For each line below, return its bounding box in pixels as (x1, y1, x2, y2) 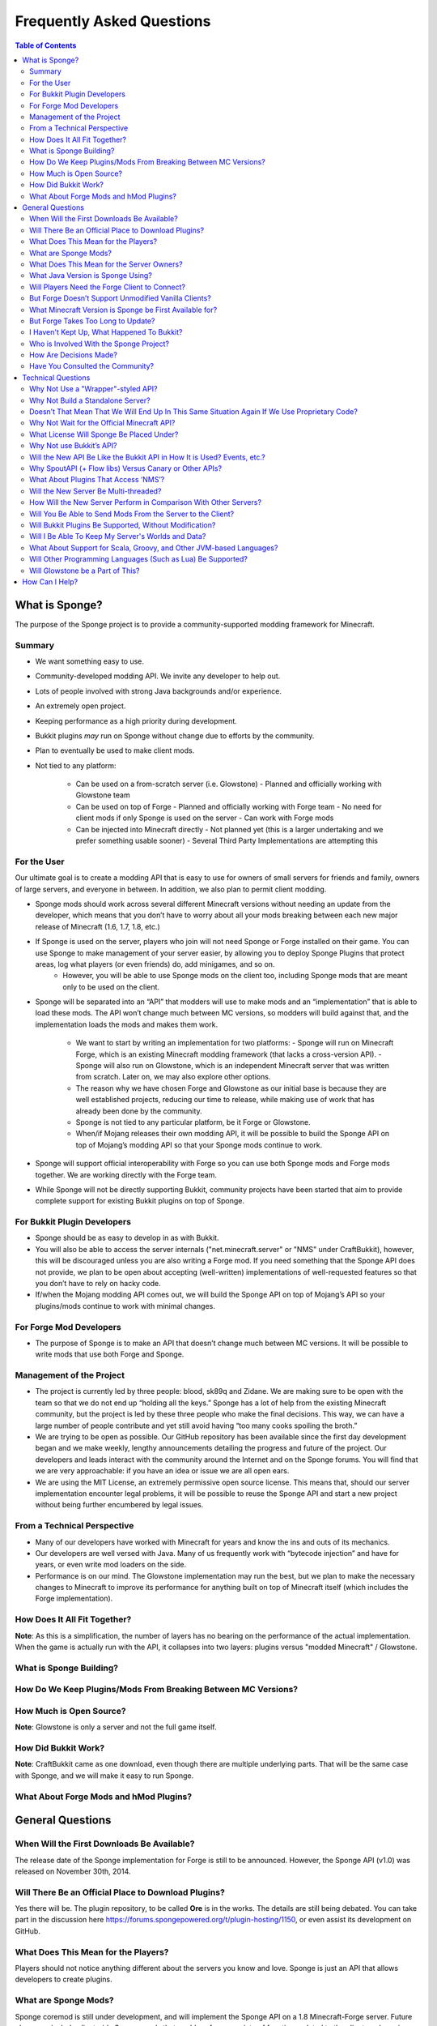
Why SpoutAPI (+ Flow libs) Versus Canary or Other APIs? (29, 464, 223, 473)
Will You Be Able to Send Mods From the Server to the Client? (29, 509, 235, 519)
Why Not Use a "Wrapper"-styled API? (29, 384, 158, 394)
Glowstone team (75, 790, 130, 800)
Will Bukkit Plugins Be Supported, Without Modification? (29, 519, 216, 530)
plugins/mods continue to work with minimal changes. (35, 1301, 216, 1310)
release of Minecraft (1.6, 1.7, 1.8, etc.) (35, 921, 161, 931)
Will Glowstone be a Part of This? (29, 566, 140, 575)
